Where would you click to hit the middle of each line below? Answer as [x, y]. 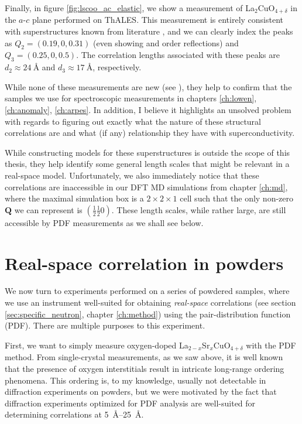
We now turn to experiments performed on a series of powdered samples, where [147, 291]
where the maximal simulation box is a [74, 198]
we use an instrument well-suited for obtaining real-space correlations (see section [150, 302]
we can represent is [48, 209]
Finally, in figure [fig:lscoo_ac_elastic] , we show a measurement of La [130, 8]
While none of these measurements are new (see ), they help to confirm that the [148, 86]
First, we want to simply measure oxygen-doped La [97, 345]
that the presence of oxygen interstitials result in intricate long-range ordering [145, 368]
